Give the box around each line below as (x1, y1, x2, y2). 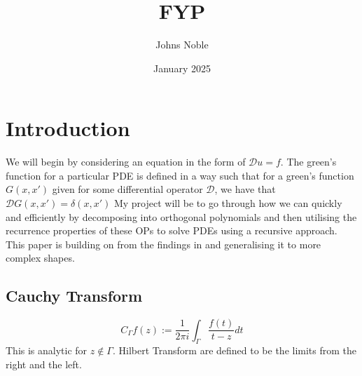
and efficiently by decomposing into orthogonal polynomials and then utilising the (6, 209, 357, 224)
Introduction (6, 114, 130, 142)
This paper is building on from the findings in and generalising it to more (6, 236, 321, 251)
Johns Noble (155, 37, 209, 52)
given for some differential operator (52, 182, 203, 196)
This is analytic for (6, 343, 88, 358)
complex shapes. (6, 250, 75, 265)
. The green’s (280, 154, 337, 169)
